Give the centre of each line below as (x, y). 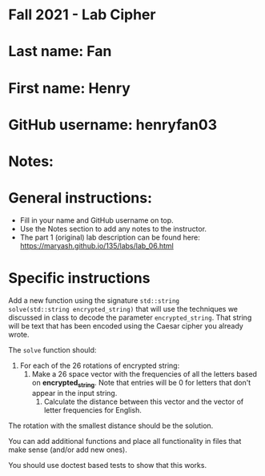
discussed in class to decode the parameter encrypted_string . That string (130, 317)
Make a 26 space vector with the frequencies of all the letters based (145, 373)
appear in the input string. (74, 393)
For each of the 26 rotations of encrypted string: (100, 365)
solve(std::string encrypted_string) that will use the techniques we (123, 309)
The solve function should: (52, 349)
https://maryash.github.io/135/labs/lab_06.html (96, 245)
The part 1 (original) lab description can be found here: (110, 237)
